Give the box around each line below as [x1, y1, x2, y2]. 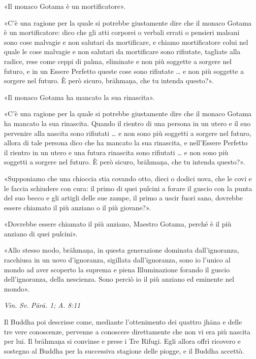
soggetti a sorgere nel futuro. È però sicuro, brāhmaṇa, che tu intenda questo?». [4, 157, 245, 167]
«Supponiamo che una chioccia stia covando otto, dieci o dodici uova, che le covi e [4, 173, 252, 183]
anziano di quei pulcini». [4, 228, 78, 238]
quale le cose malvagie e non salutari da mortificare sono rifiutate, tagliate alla [4, 46, 241, 57]
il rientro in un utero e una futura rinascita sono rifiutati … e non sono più [4, 147, 228, 157]
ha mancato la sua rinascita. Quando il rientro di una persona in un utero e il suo [4, 118, 251, 128]
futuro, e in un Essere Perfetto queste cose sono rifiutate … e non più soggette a [4, 65, 244, 76]
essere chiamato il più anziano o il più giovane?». [4, 202, 151, 212]
